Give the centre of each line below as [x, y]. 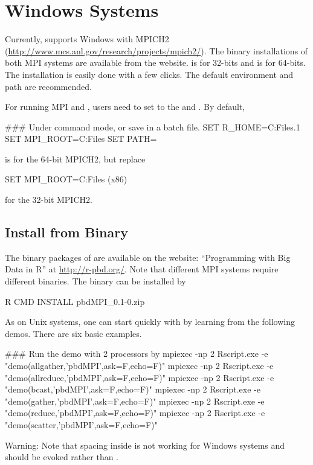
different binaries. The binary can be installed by [95, 281]
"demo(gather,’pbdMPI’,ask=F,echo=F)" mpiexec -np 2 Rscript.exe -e [135, 401]
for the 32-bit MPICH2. [49, 200]
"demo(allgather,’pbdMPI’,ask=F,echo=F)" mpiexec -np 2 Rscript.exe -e [139, 366]
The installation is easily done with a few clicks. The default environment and [149, 74]
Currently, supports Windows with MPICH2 [87, 39]
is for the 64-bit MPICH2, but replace [75, 159]
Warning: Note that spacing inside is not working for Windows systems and [145, 445]
